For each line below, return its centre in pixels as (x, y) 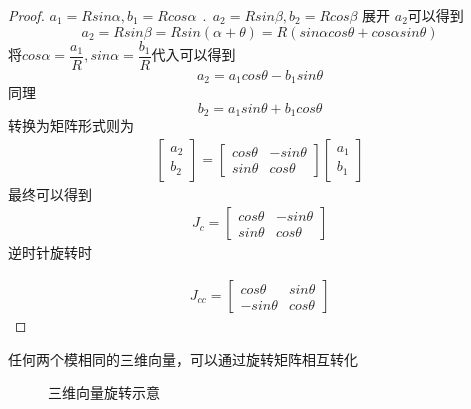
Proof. (26, 15)
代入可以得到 (193, 54)
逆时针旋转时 (50, 252)
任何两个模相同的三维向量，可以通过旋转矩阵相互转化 (183, 358)
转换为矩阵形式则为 (71, 125)
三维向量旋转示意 (104, 392)
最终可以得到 (50, 193)
